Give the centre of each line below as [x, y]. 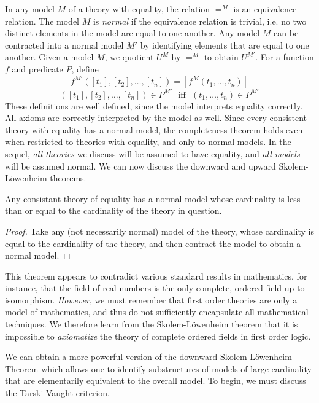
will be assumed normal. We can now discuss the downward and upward [140, 166]
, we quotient [129, 57]
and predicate [37, 68]
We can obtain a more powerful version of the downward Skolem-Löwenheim [148, 357]
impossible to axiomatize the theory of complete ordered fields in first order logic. [158, 336]
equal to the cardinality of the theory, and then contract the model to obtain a [153, 243]
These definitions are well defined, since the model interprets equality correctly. [154, 105]
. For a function [285, 57]
